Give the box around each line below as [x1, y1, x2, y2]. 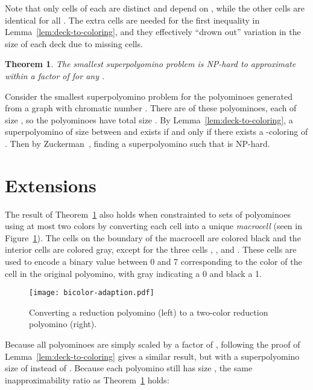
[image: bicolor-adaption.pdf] [29, 288, 154, 297]
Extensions [5, 172, 96, 197]
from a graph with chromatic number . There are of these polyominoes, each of [5, 102, 297, 114]
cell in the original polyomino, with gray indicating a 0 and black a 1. [5, 267, 262, 279]
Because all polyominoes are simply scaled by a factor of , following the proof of [5, 338, 300, 351]
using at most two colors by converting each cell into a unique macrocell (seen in [5, 219, 302, 232]
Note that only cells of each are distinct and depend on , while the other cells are [5, 2, 305, 14]
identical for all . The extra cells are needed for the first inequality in [5, 13, 260, 26]
